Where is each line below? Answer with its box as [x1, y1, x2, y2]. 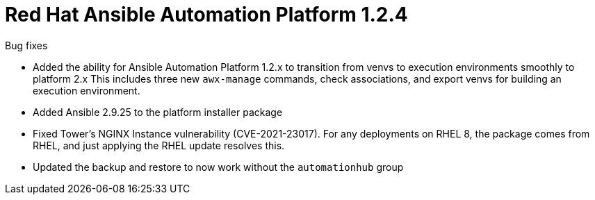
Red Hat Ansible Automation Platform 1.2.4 [5, 3, 408, 26]
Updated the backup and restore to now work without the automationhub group [33, 160, 404, 173]
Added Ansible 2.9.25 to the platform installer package [33, 106, 283, 118]
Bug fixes [5, 39, 48, 51]
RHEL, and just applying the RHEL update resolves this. [33, 139, 285, 151]
